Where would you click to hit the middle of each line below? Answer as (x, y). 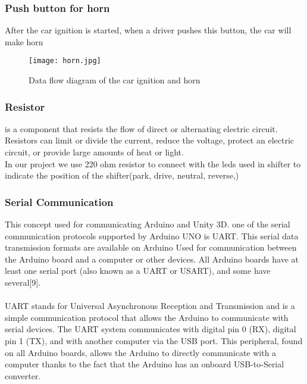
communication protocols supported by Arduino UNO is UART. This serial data (152, 235)
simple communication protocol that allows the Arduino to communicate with (147, 317)
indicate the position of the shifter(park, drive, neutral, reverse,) (122, 175)
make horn (24, 41)
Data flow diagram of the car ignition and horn (115, 80)
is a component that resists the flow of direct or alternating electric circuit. (141, 128)
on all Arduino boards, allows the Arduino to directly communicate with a (141, 352)
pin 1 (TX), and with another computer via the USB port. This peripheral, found (154, 341)
